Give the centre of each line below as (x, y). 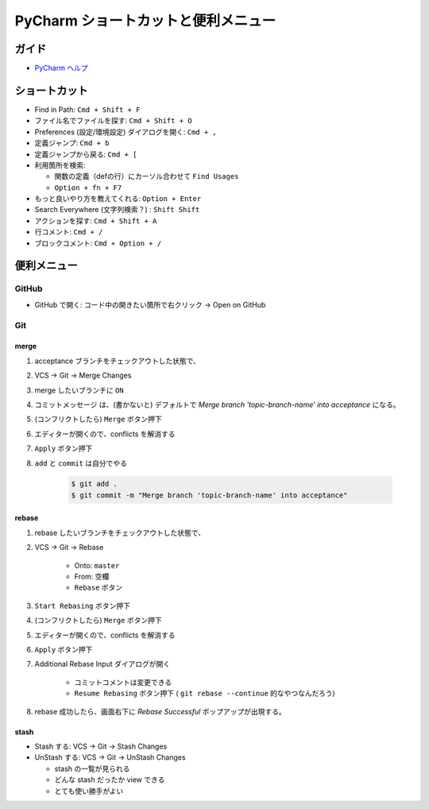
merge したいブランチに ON (79, 390)
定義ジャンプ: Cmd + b (72, 143)
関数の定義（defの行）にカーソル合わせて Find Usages (147, 176)
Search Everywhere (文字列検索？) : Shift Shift (117, 210)
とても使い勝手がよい (89, 791)
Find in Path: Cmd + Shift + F (87, 109)
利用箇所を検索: (60, 165)
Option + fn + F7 (88, 188)
